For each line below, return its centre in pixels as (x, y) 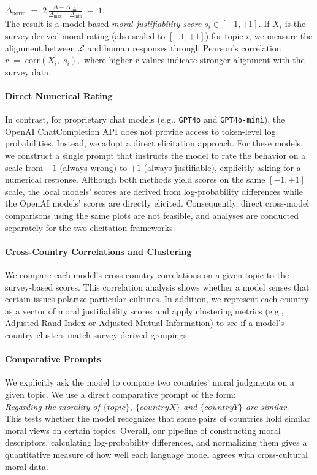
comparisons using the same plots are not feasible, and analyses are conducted (152, 215)
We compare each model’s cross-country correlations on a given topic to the (147, 274)
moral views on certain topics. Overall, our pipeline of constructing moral (143, 430)
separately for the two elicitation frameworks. (90, 227)
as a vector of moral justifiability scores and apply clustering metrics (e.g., (144, 310)
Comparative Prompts (53, 359)
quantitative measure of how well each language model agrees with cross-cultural (156, 454)
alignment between (40, 47)
